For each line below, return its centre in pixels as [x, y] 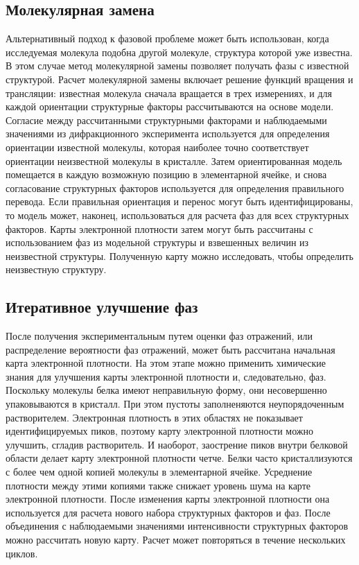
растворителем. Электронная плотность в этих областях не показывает [154, 417]
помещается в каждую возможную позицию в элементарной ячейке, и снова [166, 174]
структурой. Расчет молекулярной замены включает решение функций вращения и [179, 79]
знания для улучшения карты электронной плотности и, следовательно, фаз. [166, 376]
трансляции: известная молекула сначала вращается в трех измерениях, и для [169, 93]
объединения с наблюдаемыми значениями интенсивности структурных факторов [177, 526]
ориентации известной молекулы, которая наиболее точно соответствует [157, 147]
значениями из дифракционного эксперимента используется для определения [168, 133]
